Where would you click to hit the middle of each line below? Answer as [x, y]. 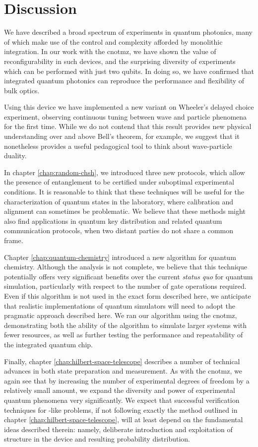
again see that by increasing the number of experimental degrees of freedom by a [127, 380]
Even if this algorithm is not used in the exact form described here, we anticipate [128, 295]
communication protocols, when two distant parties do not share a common [119, 230]
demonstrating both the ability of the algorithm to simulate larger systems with [125, 325]
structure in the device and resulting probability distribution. [97, 439]
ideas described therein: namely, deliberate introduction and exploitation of [118, 429]
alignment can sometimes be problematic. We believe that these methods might [125, 211]
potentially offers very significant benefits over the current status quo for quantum [129, 276]
